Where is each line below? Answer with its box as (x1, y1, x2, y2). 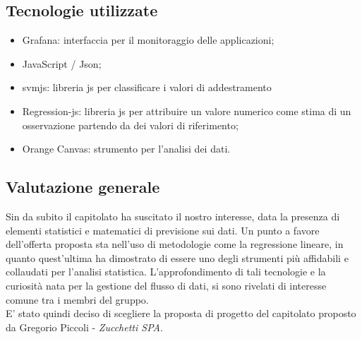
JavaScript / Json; (22, 56, 102, 71)
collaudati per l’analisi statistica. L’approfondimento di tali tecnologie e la (6, 264, 326, 279)
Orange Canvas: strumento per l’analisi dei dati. (22, 141, 231, 156)
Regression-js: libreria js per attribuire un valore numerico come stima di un (22, 103, 351, 118)
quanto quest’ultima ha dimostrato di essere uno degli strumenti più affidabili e (6, 250, 349, 265)
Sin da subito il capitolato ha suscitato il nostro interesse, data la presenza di (6, 208, 340, 223)
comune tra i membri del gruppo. (6, 292, 149, 307)
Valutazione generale (6, 176, 160, 198)
